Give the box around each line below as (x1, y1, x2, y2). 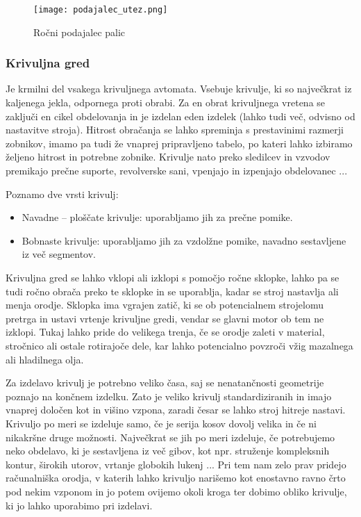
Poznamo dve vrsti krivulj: (6, 186, 119, 201)
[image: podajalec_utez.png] (33, 5, 168, 15)
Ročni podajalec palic (33, 24, 126, 39)
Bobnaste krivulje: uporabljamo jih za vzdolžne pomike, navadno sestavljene (22, 233, 346, 247)
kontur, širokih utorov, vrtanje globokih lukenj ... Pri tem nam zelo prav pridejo (6, 457, 346, 471)
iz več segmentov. (22, 247, 96, 261)
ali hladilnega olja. (6, 352, 84, 366)
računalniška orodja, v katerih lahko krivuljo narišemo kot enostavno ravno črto (6, 470, 346, 485)
